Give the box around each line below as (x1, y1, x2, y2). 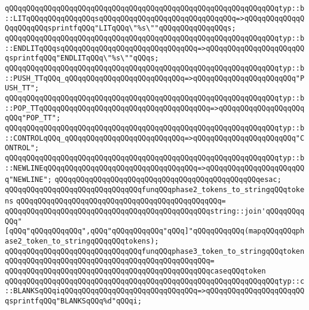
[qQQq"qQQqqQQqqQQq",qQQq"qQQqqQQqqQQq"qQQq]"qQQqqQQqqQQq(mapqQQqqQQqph (5, 227, 305, 236)
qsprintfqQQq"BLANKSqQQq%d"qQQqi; (5, 297, 142, 306)
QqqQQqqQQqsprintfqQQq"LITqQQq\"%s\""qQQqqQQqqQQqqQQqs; (5, 24, 236, 33)
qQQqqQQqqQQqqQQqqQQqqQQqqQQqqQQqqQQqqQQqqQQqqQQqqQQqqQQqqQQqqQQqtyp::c (5, 276, 305, 285)
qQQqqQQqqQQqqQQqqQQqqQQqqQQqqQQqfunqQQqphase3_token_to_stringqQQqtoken (5, 247, 305, 256)
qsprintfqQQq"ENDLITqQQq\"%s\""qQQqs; (5, 54, 159, 63)
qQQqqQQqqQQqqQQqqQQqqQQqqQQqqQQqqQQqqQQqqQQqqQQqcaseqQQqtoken (5, 267, 266, 276)
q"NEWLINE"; (5, 175, 52, 184)
